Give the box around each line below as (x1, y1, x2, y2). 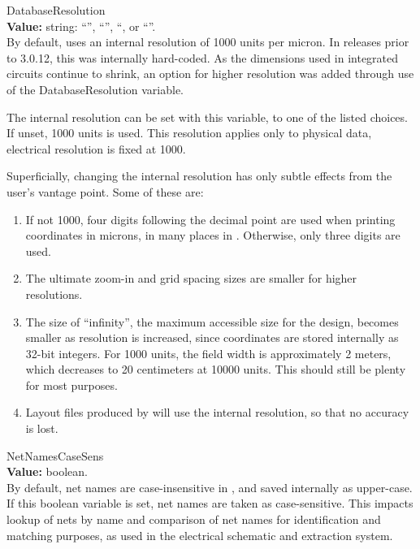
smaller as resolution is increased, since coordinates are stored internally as (25, 329, 399, 346)
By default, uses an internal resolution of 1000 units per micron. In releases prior (6, 33, 409, 50)
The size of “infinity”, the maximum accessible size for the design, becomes (25, 313, 399, 330)
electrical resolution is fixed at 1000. (6, 140, 186, 157)
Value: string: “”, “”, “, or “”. (6, 17, 156, 34)
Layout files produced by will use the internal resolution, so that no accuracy (25, 404, 409, 421)
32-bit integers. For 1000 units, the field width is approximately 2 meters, (25, 344, 392, 361)
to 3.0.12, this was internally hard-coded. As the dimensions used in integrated (6, 49, 399, 66)
